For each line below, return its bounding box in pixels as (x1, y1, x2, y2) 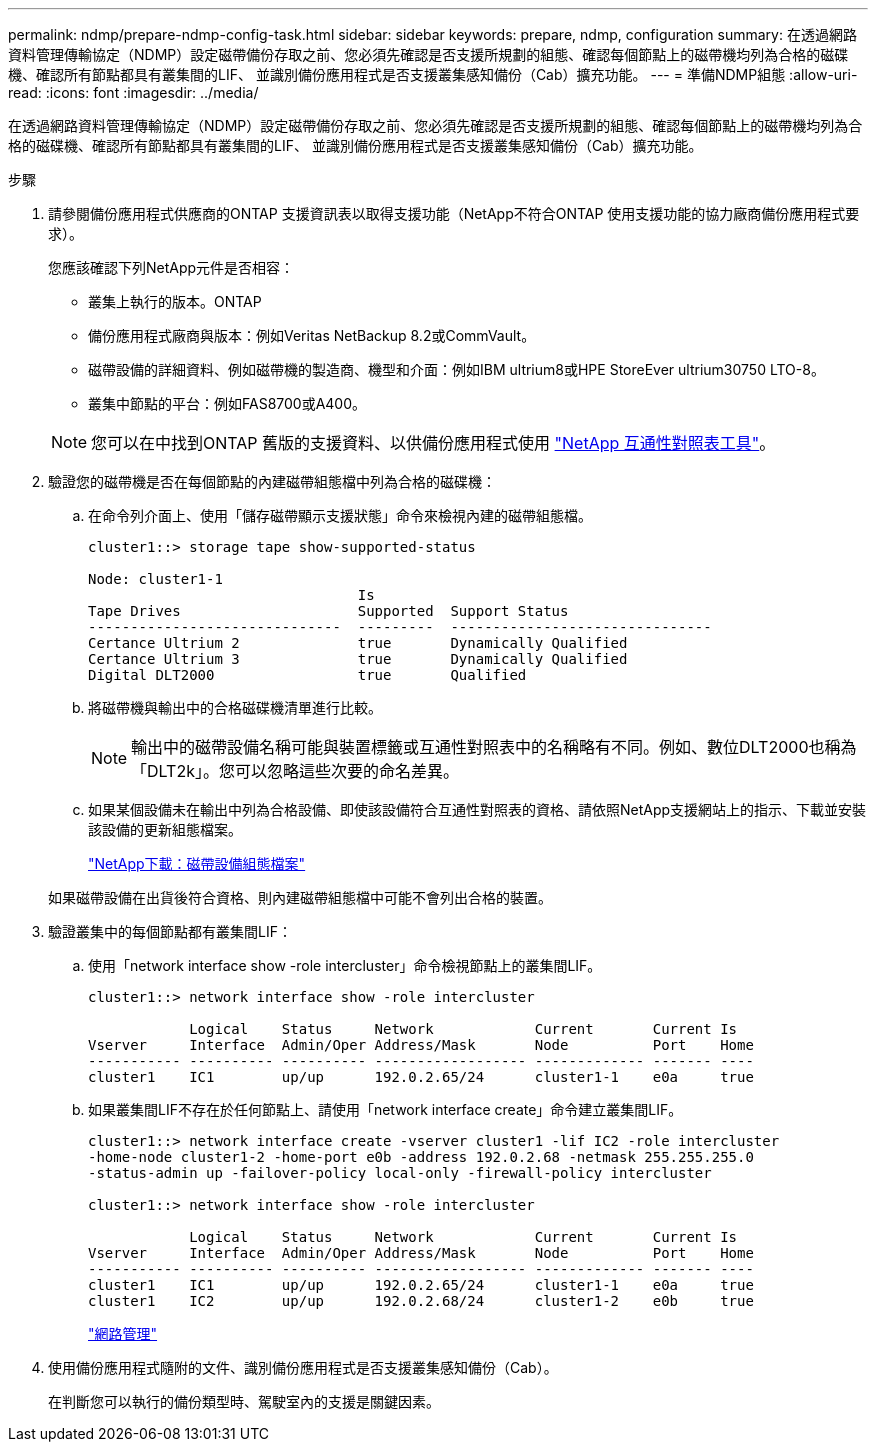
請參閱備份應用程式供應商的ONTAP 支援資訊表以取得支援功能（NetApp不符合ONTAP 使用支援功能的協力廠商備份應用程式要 (48, 205, 860, 222)
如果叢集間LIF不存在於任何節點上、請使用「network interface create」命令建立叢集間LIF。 (88, 1101, 683, 1118)
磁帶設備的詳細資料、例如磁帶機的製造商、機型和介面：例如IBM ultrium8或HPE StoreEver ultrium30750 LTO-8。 (88, 361, 825, 378)
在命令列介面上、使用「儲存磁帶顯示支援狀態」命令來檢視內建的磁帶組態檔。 (88, 507, 592, 524)
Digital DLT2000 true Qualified (88, 667, 527, 683)
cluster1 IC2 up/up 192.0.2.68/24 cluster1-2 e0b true (88, 1293, 754, 1309)
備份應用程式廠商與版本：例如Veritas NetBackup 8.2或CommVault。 (88, 327, 536, 344)
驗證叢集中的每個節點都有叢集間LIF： (48, 923, 292, 940)
